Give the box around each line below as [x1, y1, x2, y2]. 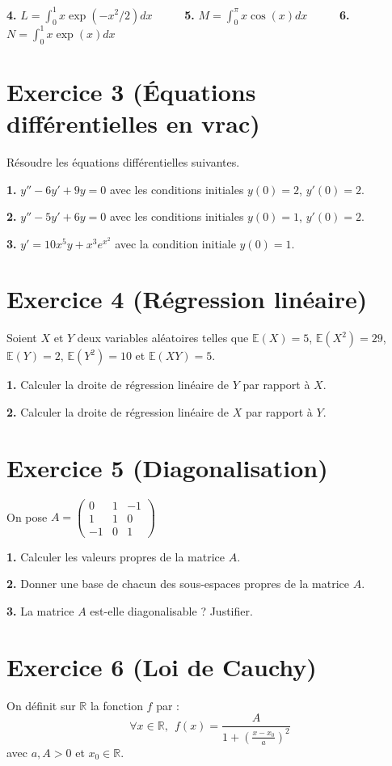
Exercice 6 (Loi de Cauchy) [6, 650, 317, 683]
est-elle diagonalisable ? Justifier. [90, 603, 253, 620]
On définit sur [6, 696, 76, 713]
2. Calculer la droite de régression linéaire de [6, 404, 229, 420]
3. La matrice [6, 603, 74, 620]
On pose [6, 508, 48, 525]
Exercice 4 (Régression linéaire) [6, 282, 368, 315]
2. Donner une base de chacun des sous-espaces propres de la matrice [6, 575, 350, 592]
